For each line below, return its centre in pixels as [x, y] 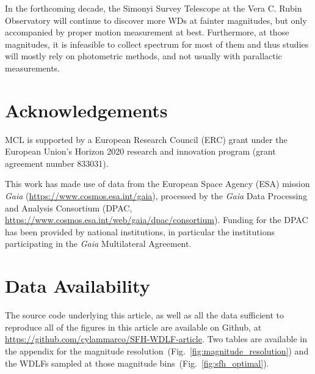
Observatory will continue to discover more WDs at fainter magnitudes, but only [156, 20]
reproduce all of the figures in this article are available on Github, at [133, 327]
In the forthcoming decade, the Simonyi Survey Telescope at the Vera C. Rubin [154, 8]
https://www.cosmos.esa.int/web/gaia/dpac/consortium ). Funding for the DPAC [157, 220]
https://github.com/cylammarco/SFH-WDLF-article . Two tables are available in [156, 339]
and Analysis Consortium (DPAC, [69, 207]
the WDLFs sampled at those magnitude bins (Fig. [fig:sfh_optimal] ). [137, 363]
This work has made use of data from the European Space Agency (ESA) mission [157, 184]
